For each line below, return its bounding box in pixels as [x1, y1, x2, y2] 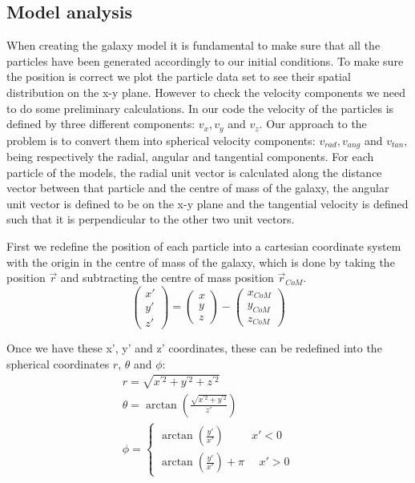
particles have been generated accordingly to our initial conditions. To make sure [6, 52, 404, 69]
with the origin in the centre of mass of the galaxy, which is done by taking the [6, 253, 395, 270]
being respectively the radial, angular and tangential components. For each [6, 148, 374, 165]
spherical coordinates [6, 355, 110, 372]
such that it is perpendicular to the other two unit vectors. [6, 211, 295, 227]
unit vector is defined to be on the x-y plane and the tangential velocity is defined [6, 195, 409, 211]
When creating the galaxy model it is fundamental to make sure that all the [6, 37, 381, 54]
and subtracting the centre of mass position [60, 269, 274, 286]
